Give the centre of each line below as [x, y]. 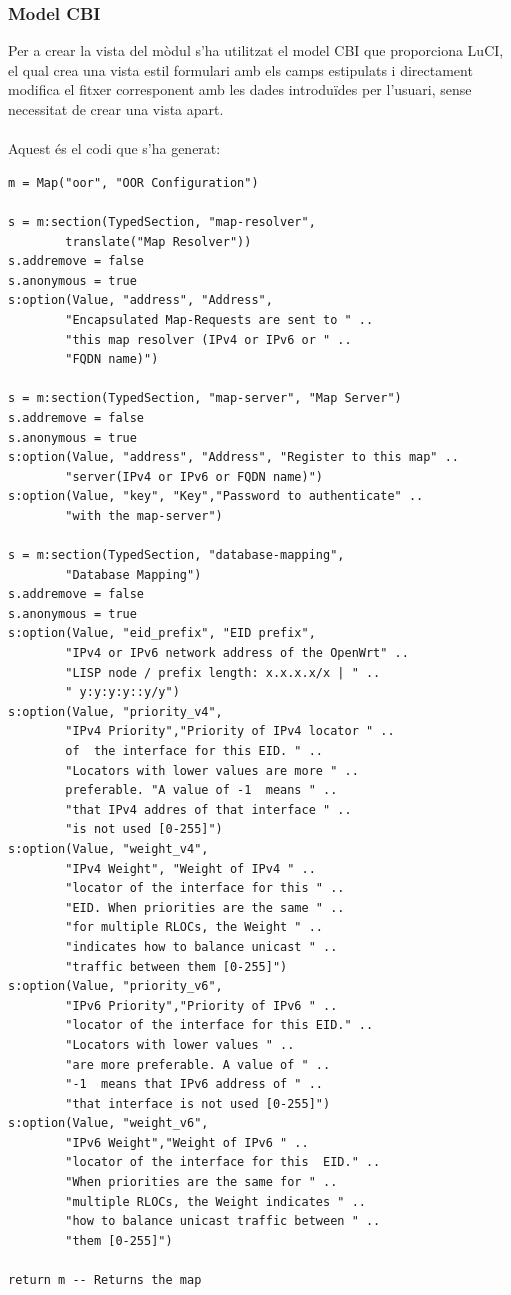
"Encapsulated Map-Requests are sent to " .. [219, 319]
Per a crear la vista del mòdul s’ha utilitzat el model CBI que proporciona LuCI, [256, 50]
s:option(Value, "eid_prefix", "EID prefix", [162, 633]
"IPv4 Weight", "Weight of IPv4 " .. [190, 868]
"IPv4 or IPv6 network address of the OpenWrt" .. [237, 653]
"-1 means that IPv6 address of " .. [194, 1084]
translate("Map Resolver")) [158, 241]
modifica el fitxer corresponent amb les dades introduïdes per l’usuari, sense [240, 89]
